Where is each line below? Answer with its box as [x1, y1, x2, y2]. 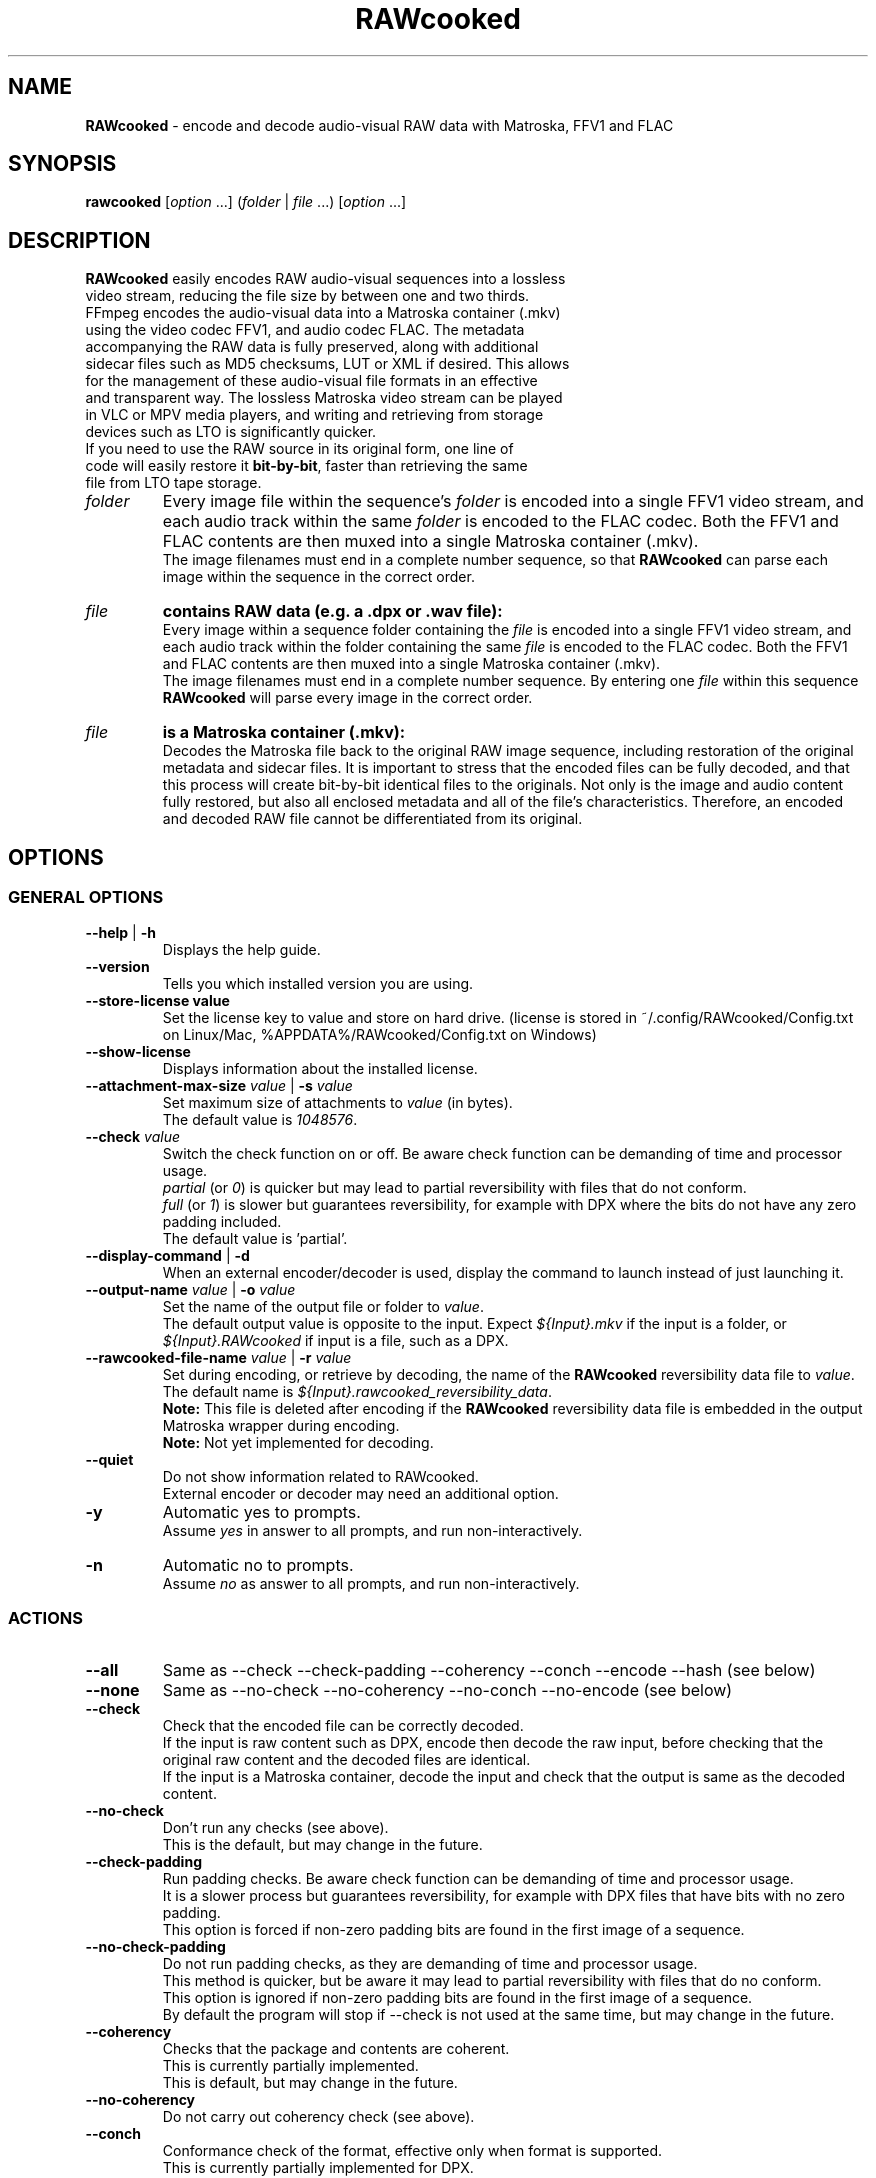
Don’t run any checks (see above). [162, 1819, 389, 1837]
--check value [85, 1127, 181, 1145]
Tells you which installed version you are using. [162, 974, 474, 992]
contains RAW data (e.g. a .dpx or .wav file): [162, 601, 503, 622]
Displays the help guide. [162, 940, 321, 958]
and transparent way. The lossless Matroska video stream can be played [85, 389, 563, 407]
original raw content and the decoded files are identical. [162, 1751, 531, 1769]
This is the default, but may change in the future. [162, 1836, 483, 1854]
